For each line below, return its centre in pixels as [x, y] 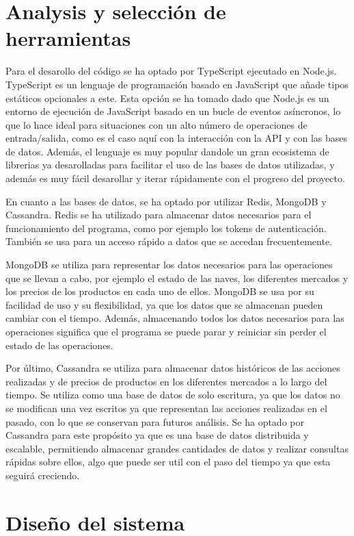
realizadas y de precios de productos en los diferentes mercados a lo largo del [166, 381]
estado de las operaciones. [59, 345]
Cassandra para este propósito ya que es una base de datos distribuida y [157, 435]
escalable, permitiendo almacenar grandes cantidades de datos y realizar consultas [177, 448]
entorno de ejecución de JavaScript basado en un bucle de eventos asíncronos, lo [173, 111]
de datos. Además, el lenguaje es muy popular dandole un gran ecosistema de [167, 151]
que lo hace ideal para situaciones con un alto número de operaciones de [156, 124]
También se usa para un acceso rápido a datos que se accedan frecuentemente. [169, 241]
